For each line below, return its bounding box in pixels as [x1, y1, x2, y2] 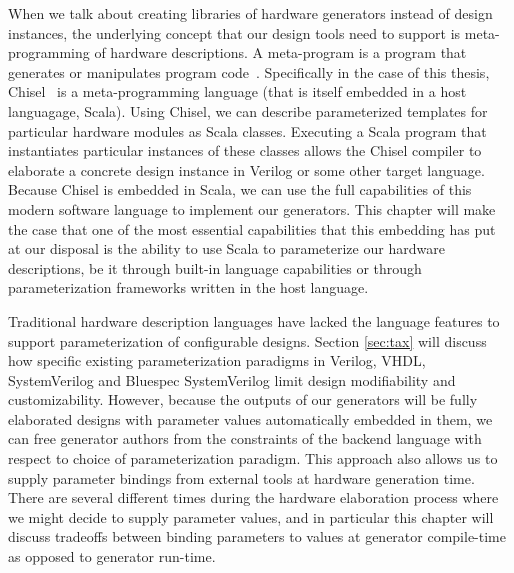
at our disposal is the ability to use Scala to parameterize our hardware [8, 238, 445, 259]
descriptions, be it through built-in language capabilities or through [8, 257, 422, 278]
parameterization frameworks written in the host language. [8, 277, 369, 298]
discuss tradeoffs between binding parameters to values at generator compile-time [8, 526, 506, 547]
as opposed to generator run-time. [8, 546, 216, 567]
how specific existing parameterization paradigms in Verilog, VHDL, [8, 350, 426, 371]
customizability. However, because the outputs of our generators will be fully [8, 389, 478, 410]
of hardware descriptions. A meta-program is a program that [94, 42, 467, 63]
